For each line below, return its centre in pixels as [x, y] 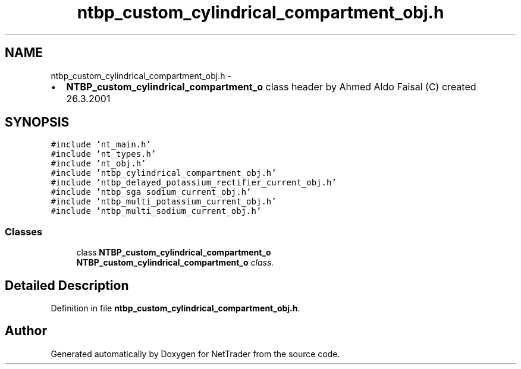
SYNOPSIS [37, 122]
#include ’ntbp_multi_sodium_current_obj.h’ [156, 211]
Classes [24, 231]
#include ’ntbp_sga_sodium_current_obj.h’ [151, 192]
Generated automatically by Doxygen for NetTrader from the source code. [195, 354]
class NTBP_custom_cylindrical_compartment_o [174, 253]
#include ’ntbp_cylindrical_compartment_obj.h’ [164, 173]
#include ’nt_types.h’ [103, 154]
